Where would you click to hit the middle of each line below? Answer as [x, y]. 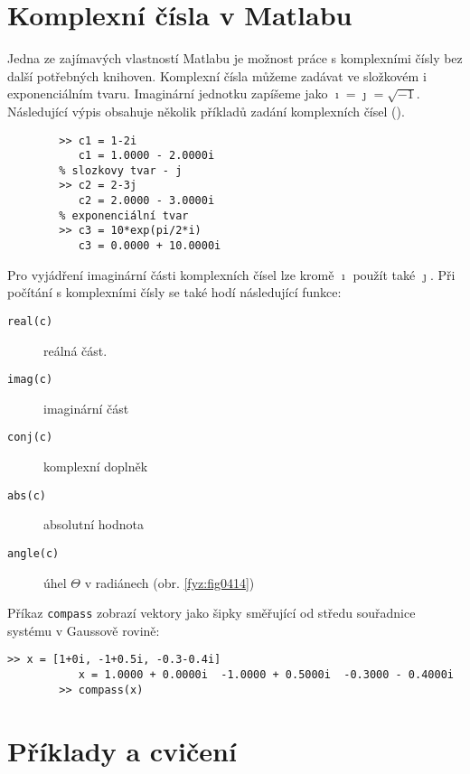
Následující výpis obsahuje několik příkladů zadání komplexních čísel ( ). [206, 111]
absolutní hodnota [94, 524]
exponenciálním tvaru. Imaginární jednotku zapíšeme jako [168, 93]
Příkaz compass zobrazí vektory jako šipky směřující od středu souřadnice [211, 613]
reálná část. [75, 350]
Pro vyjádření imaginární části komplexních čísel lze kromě [171, 274]
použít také [384, 274]
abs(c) [27, 495]
